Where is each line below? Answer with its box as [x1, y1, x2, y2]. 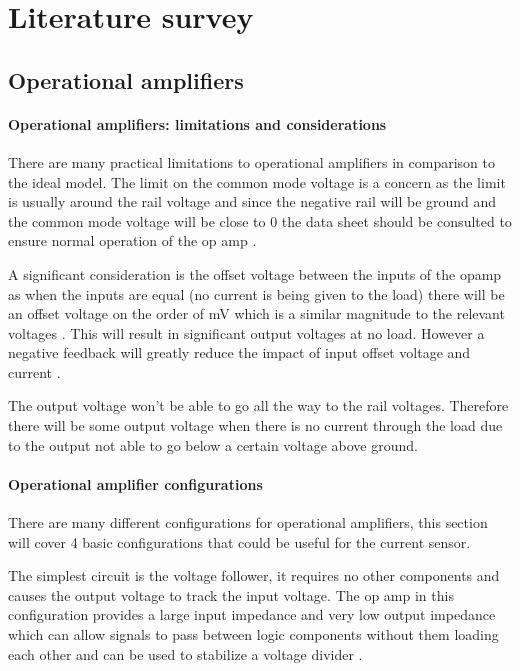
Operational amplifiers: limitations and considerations [8, 113, 387, 134]
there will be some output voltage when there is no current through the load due [8, 415, 503, 436]
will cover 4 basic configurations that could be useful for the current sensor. [8, 531, 471, 552]
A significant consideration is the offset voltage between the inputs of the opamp [8, 263, 502, 284]
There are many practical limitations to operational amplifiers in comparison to [8, 151, 495, 172]
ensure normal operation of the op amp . [8, 230, 257, 251]
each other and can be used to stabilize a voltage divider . [8, 643, 363, 664]
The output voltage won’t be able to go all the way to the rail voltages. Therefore [8, 395, 509, 416]
